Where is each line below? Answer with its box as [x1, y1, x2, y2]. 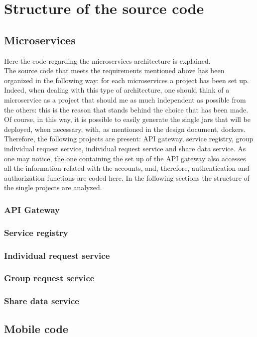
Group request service [4, 272, 95, 284]
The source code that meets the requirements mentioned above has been [4, 65, 225, 76]
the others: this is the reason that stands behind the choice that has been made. [4, 104, 249, 114]
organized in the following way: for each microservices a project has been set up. [4, 75, 249, 85]
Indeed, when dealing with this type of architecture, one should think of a [4, 85, 230, 95]
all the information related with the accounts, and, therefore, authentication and [4, 163, 250, 173]
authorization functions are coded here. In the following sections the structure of [4, 172, 250, 183]
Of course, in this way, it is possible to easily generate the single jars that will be [4, 114, 251, 124]
